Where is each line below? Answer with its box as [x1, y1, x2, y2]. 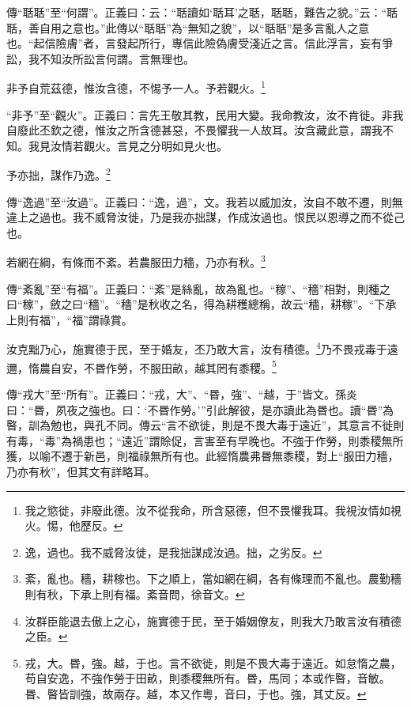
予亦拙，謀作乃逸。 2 [6, 164, 111, 183]
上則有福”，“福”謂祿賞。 [6, 311, 133, 327]
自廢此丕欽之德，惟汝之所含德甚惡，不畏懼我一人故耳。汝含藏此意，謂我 [6, 122, 383, 138]
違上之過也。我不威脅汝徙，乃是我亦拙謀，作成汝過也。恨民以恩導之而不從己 [6, 209, 405, 225]
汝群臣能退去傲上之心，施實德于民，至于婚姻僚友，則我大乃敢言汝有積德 [25, 612, 402, 629]
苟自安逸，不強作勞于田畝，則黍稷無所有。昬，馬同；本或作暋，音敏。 [25, 670, 390, 686]
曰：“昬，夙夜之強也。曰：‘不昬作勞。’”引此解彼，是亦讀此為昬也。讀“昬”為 [6, 401, 394, 418]
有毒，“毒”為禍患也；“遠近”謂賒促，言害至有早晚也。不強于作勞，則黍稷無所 [6, 432, 404, 448]
